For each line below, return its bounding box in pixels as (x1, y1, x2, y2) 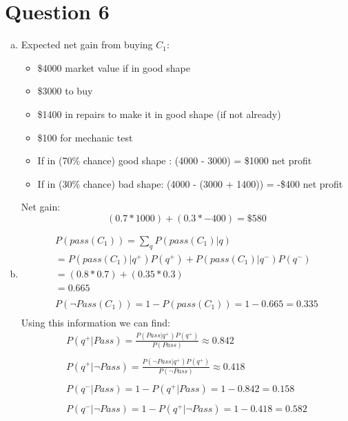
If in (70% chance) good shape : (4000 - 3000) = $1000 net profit (37, 153, 312, 168)
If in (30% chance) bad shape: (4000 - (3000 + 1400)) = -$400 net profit (37, 176, 343, 190)
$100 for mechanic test (37, 130, 133, 144)
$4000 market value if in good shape (37, 60, 190, 75)
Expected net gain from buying (21, 37, 153, 52)
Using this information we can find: (21, 315, 170, 329)
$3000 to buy (37, 84, 93, 98)
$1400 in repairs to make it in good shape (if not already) (37, 106, 281, 121)
